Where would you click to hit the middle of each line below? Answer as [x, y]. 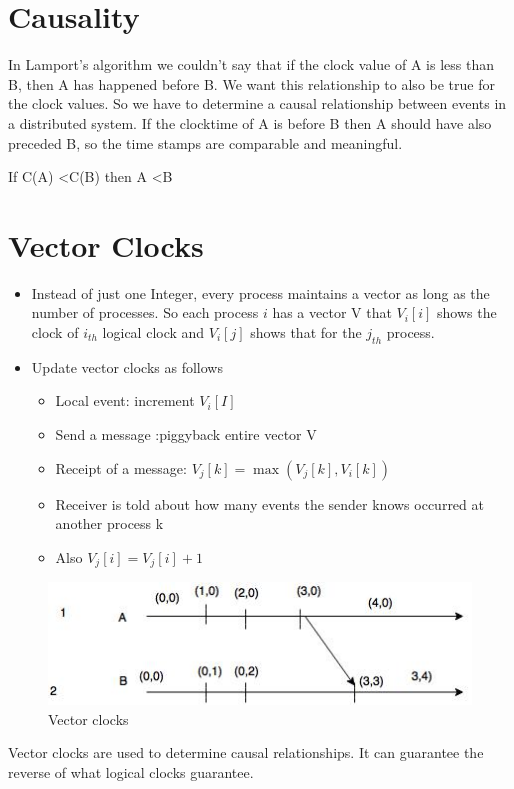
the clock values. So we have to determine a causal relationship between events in [257, 103]
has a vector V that [332, 312]
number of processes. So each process [145, 312]
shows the [467, 312]
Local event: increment [125, 400]
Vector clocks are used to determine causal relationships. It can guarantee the [246, 752]
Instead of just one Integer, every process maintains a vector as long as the [260, 292]
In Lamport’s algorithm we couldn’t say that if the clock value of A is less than [251, 64]
